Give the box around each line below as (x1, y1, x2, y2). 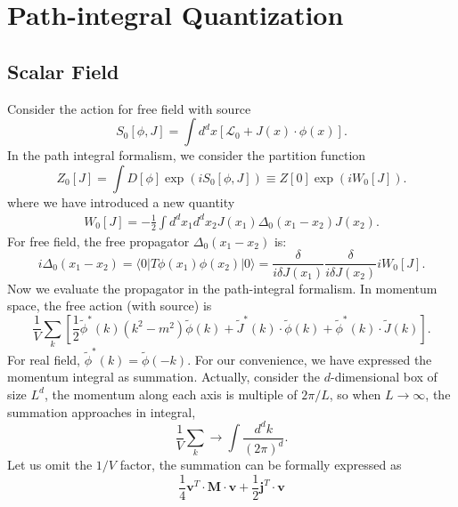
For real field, (7, 350, 80, 368)
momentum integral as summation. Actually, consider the (7, 367, 321, 386)
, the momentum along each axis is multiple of (44, 384, 298, 403)
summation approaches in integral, (7, 402, 196, 421)
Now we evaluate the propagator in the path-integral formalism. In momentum (7, 278, 438, 297)
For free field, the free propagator (7, 231, 190, 250)
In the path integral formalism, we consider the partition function (7, 146, 366, 165)
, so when (329, 384, 381, 403)
